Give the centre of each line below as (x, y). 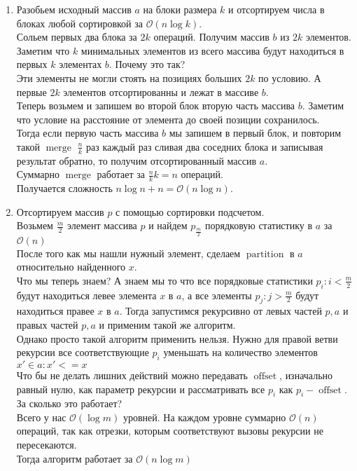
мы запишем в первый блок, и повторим (255, 133)
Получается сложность (64, 188)
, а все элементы (217, 295)
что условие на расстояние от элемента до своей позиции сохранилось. (168, 119)
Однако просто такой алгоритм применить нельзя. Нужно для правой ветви (177, 338)
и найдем (168, 225)
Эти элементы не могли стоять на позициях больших (129, 77)
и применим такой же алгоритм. (167, 324)
